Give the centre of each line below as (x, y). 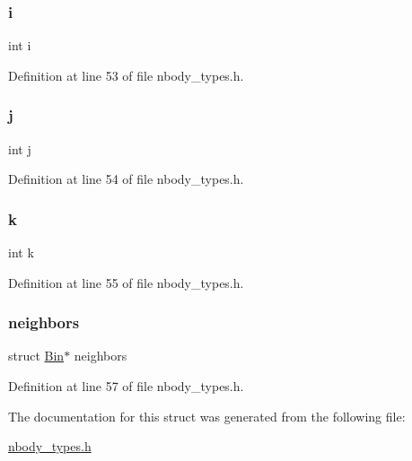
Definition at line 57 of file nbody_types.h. (126, 386)
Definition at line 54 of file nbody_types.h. (126, 179)
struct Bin (36, 356)
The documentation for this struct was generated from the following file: (207, 416)
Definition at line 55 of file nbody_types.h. (126, 282)
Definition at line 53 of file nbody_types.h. (126, 75)
